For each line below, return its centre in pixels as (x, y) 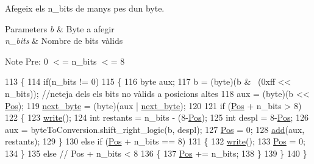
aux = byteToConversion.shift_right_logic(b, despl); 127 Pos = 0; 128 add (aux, (155, 129)
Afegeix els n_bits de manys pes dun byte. (85, 8)
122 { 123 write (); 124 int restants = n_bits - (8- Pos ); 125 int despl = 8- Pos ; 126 (157, 117)
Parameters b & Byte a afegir (60, 28)
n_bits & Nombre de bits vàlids (64, 41)
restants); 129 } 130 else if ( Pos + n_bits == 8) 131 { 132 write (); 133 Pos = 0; (155, 141)
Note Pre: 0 (27, 61)
